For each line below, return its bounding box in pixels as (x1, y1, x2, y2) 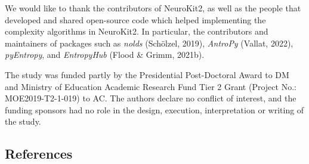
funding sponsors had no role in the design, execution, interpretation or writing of (5, 103, 304, 116)
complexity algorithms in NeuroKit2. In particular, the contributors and (5, 25, 268, 38)
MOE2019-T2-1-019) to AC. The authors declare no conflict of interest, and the (5, 92, 296, 104)
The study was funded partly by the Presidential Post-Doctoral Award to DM (5, 68, 289, 81)
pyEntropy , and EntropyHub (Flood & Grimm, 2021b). (5, 48, 205, 61)
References (5, 144, 73, 163)
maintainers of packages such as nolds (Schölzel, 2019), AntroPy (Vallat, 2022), (5, 36, 293, 49)
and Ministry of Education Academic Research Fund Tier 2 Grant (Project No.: (5, 80, 296, 92)
